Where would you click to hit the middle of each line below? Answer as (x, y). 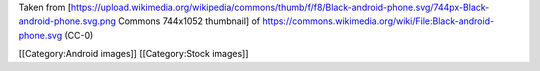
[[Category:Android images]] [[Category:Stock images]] (133, 54)
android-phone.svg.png (67, 21)
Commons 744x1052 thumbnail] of (189, 21)
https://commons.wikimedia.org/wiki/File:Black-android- (378, 21)
